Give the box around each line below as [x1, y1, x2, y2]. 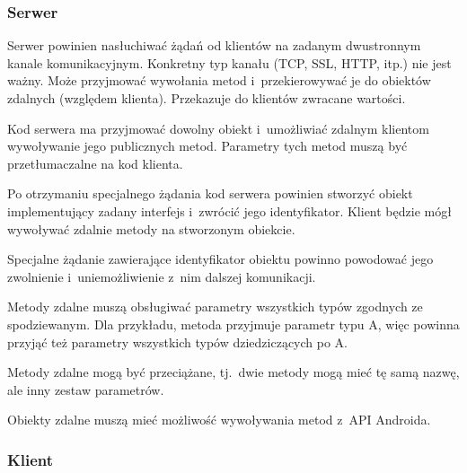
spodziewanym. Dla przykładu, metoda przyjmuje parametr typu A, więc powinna [7, 314, 460, 333]
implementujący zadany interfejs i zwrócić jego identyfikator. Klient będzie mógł [7, 201, 452, 220]
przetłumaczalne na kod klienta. [7, 153, 183, 172]
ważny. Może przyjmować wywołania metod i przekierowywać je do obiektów [7, 71, 431, 90]
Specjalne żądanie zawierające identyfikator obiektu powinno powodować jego [7, 250, 434, 268]
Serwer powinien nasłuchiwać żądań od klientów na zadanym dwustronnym [7, 36, 421, 55]
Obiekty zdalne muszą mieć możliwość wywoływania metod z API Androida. [7, 410, 431, 429]
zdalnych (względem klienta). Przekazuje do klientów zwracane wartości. [7, 89, 406, 107]
